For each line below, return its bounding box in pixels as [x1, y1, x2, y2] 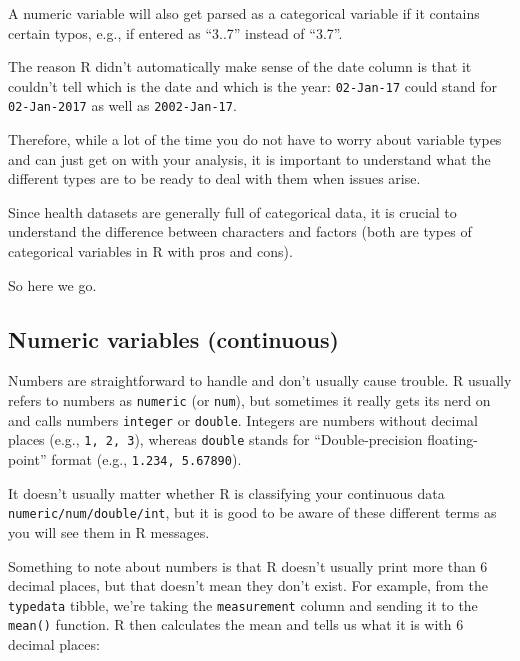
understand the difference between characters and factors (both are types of [8, 221, 472, 242]
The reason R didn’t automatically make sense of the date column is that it [8, 56, 472, 77]
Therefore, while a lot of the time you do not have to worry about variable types [8, 129, 502, 150]
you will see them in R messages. [8, 521, 210, 542]
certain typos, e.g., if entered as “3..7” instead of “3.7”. [8, 22, 343, 43]
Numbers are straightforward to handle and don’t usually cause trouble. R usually [8, 370, 512, 391]
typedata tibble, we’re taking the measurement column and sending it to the [8, 594, 478, 615]
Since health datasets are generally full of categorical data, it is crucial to [8, 201, 457, 222]
